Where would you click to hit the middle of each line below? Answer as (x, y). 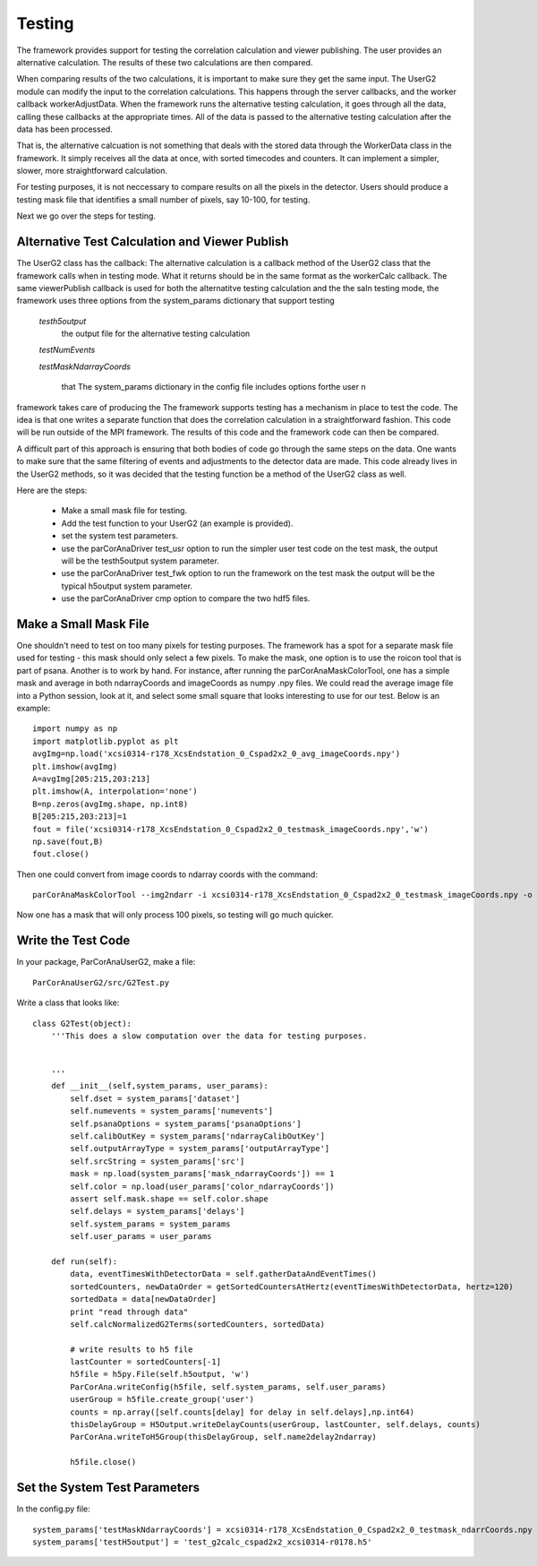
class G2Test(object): (82, 1023)
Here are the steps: (52, 490)
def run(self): (84, 1261)
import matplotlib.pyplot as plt (106, 741)
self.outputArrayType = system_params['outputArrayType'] (200, 1149)
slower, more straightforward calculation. (92, 171)
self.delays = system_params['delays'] (158, 1211)
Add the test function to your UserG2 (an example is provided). (177, 523)
